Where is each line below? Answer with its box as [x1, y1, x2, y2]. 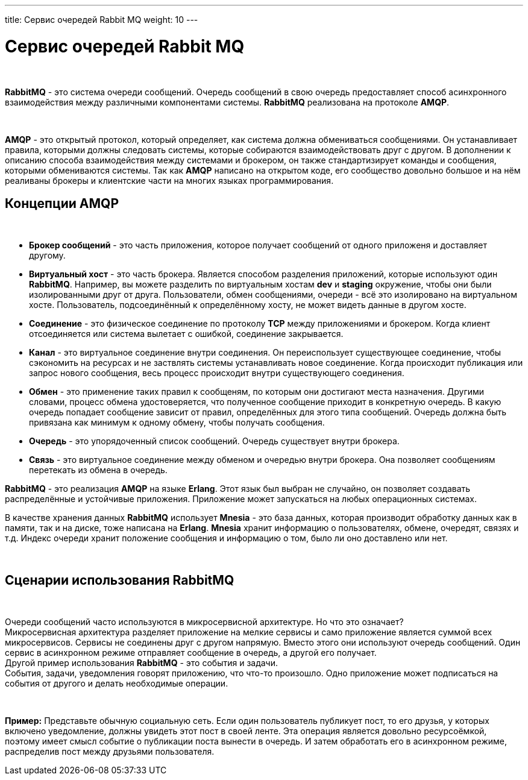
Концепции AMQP [5, 195, 119, 211]
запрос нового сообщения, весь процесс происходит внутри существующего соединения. [29, 368, 404, 379]
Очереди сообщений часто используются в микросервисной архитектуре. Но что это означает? [5, 617, 404, 627]
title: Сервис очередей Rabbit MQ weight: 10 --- [5, 14, 198, 25]
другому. [29, 250, 66, 261]
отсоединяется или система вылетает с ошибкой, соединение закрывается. [29, 329, 344, 339]
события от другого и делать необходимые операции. [5, 678, 228, 689]
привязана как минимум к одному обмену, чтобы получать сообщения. [29, 417, 325, 428]
